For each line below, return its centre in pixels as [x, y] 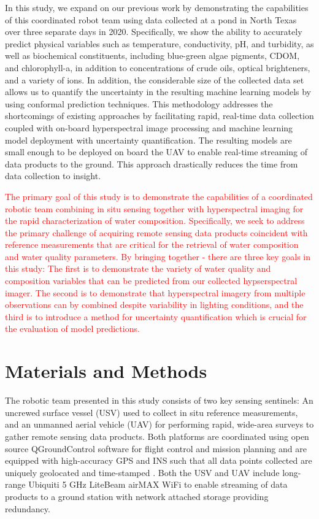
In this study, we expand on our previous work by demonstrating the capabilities [157, 7]
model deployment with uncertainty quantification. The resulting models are [148, 140]
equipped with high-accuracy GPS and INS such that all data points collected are [159, 460]
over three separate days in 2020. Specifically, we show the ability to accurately [154, 32]
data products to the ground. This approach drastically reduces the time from [152, 163]
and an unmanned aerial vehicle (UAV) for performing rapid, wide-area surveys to [159, 424]
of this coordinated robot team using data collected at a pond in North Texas [151, 19]
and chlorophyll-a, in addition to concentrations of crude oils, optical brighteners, [158, 67]
